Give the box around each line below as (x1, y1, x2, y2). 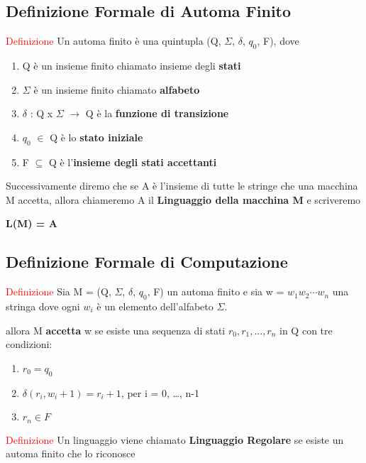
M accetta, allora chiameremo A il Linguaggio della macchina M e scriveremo (6, 192, 361, 207)
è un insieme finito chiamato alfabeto (33, 82, 200, 97)
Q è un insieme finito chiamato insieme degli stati (22, 58, 241, 72)
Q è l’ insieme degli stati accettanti (48, 154, 217, 169)
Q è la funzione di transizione (85, 106, 229, 121)
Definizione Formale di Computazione (6, 251, 288, 273)
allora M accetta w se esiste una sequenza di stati (6, 322, 226, 337)
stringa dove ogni (6, 298, 80, 313)
